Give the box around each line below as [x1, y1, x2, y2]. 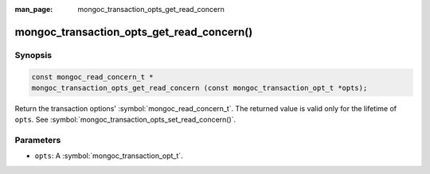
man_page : [14, 5, 53, 14]
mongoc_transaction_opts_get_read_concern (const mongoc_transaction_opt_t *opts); [31, 83, 368, 92]
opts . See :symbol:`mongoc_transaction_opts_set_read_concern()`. [14, 115, 236, 125]
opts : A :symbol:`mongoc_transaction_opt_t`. [34, 151, 183, 160]
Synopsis [14, 49, 52, 60]
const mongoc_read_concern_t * [31, 72, 154, 81]
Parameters [14, 135, 61, 146]
